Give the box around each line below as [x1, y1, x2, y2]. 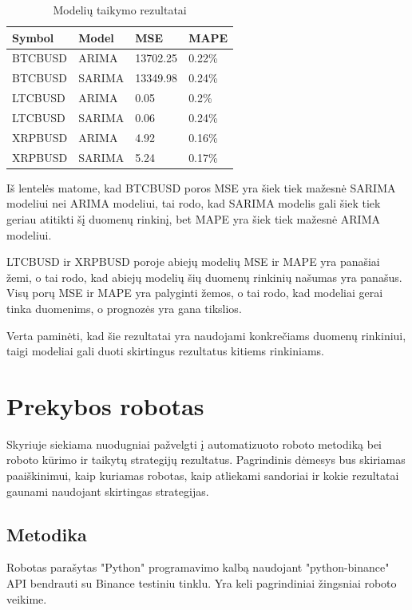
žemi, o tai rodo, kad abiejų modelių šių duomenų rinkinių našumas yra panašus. [6, 268, 402, 285]
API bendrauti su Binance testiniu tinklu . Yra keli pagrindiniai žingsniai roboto [6, 574, 397, 591]
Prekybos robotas [6, 389, 204, 422]
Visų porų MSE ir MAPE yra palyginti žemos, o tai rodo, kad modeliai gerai [6, 284, 383, 301]
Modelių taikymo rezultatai [53, 2, 187, 18]
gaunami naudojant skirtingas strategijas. [6, 482, 209, 499]
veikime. [6, 590, 47, 607]
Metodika [6, 521, 87, 546]
